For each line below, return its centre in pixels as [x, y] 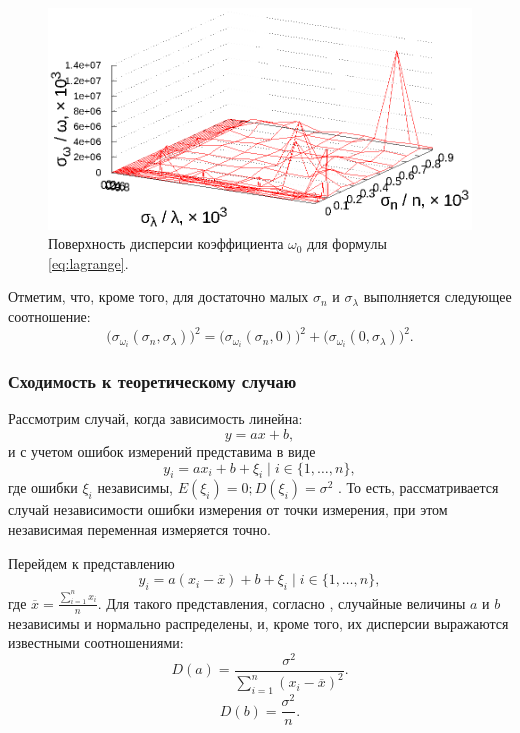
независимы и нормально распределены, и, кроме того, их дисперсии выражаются [258, 622]
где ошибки [43, 487]
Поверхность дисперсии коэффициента [166, 243]
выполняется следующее [437, 296]
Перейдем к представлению [91, 562]
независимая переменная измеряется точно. [139, 528]
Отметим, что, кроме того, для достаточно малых [158, 296]
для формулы [347, 243]
